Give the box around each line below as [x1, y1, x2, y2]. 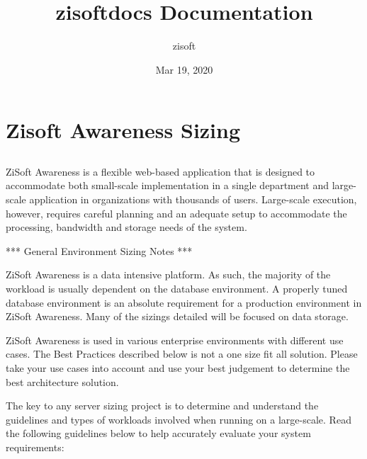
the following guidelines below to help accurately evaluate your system [6, 426, 311, 441]
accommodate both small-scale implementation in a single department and [6, 178, 329, 193]
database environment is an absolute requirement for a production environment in [6, 295, 362, 310]
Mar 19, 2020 [155, 62, 213, 76]
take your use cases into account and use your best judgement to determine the [6, 361, 350, 375]
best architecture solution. [6, 374, 119, 389]
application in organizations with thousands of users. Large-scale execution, [29, 192, 357, 207]
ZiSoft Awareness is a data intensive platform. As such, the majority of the [6, 267, 331, 282]
